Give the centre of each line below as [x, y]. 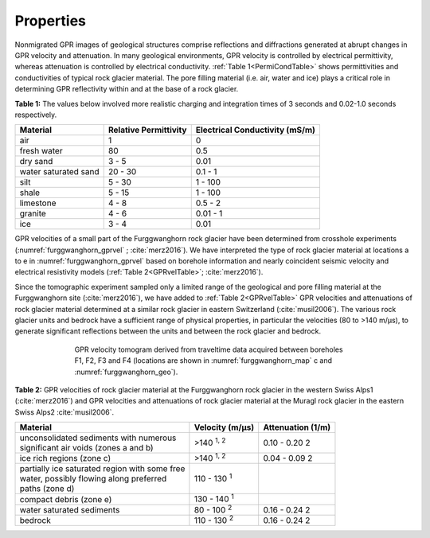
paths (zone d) [47, 489]
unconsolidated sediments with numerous [98, 438]
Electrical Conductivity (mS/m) [256, 130]
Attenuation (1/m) [297, 427]
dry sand [36, 162]
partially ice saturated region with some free [102, 469]
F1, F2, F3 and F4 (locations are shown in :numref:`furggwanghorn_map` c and [203, 361]
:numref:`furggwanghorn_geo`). [126, 372]
